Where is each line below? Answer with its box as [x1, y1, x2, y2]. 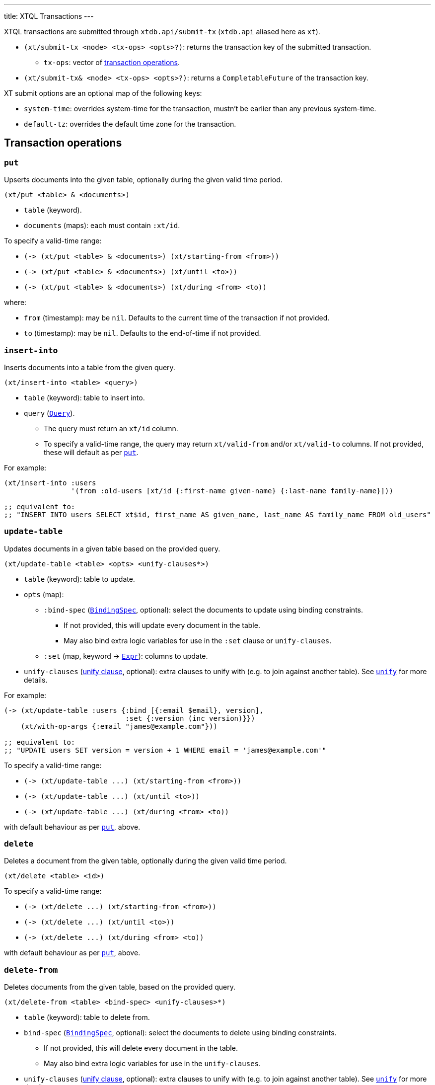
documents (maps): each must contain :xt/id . [24, 221, 180, 230]
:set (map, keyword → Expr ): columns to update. [44, 651, 208, 660]
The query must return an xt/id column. [44, 424, 178, 433]
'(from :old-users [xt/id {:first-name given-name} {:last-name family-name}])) [71, 486, 393, 495]
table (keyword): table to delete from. [24, 1013, 150, 1022]
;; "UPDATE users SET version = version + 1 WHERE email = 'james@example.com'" [4, 746, 327, 754]
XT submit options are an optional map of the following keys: [4, 89, 202, 97]
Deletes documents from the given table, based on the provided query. [4, 983, 235, 992]
